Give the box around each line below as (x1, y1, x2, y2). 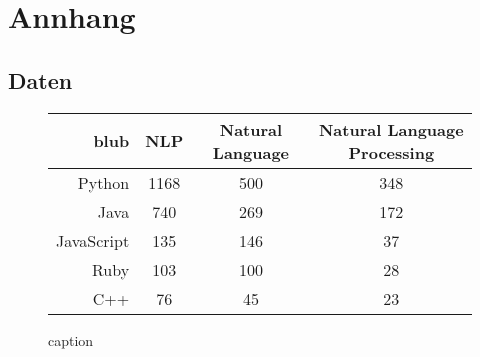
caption (48, 329, 94, 350)
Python (77, 170, 130, 194)
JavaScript (56, 228, 130, 252)
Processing (348, 140, 435, 164)
